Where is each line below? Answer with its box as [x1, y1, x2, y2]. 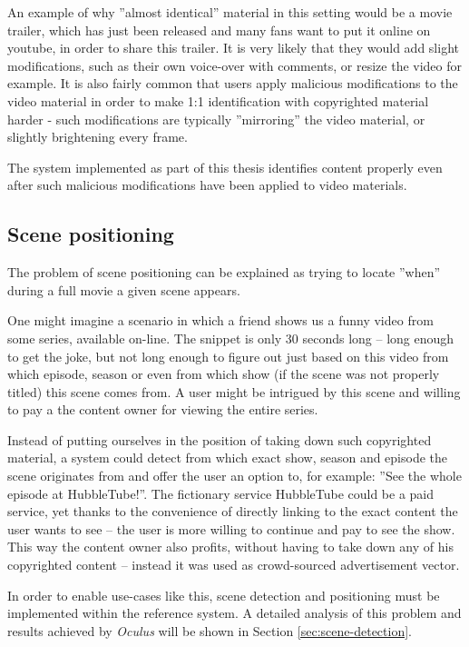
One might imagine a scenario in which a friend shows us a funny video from [7, 311, 434, 330]
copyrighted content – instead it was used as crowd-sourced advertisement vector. [7, 555, 460, 574]
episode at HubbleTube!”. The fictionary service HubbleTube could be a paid [7, 483, 435, 503]
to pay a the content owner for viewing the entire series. [7, 400, 318, 419]
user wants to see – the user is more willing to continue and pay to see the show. [7, 519, 455, 538]
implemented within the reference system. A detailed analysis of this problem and [7, 603, 462, 622]
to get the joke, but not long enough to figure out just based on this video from [7, 346, 449, 365]
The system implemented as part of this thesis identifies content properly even [7, 157, 443, 176]
